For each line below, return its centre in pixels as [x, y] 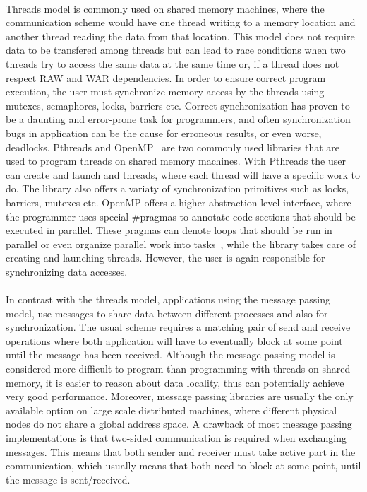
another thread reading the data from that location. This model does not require [180, 36]
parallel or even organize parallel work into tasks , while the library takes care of [181, 244]
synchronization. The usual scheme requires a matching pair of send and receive [178, 327]
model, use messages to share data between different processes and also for [167, 313]
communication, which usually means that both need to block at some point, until [183, 465]
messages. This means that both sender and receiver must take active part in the [181, 451]
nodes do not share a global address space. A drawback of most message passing [179, 424]
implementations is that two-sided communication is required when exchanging [176, 438]
